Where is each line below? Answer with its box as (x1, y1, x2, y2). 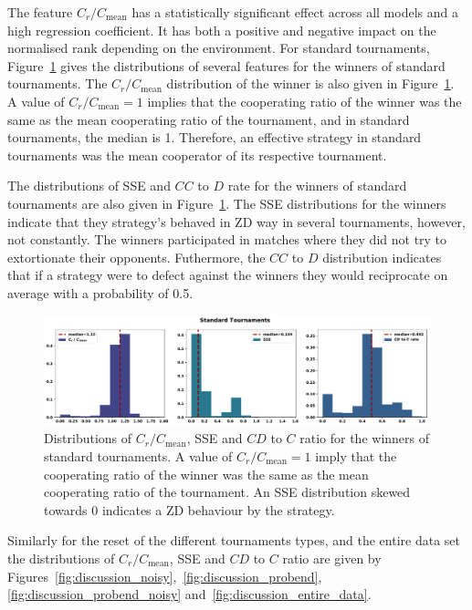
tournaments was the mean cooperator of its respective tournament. (7, 145, 387, 164)
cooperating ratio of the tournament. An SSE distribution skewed (44, 482, 411, 501)
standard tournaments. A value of (44, 447, 233, 465)
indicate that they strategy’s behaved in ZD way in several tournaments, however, (7, 212, 466, 231)
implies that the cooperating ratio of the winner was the (147, 91, 462, 110)
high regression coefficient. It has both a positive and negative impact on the (7, 20, 436, 39)
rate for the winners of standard (227, 176, 407, 195)
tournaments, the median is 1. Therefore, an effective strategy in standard (7, 128, 422, 147)
